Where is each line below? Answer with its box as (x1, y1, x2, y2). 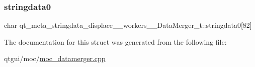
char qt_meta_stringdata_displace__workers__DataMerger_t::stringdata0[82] (4, 20, 252, 30)
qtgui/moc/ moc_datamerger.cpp (4, 53, 106, 64)
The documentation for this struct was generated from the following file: (4, 36, 227, 47)
